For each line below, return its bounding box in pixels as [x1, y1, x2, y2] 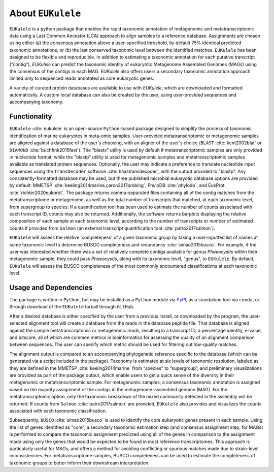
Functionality [9, 112, 52, 121]
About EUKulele [9, 8, 81, 19]
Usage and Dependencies [9, 283, 93, 292]
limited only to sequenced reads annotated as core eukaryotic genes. [9, 75, 154, 81]
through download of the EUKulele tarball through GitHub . [9, 304, 134, 310]
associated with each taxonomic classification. [9, 407, 107, 414]
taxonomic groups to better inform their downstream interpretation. [9, 460, 150, 466]
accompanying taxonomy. [9, 99, 63, 105]
